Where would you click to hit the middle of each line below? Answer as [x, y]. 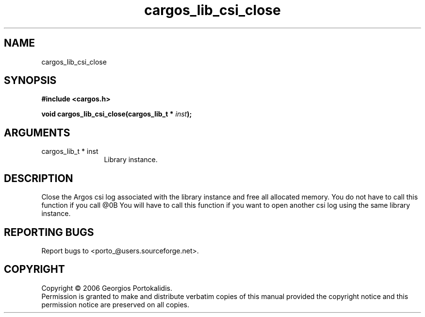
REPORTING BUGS [49, 232]
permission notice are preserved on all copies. [115, 304]
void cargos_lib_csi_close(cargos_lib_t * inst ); [117, 114]
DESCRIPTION [39, 178]
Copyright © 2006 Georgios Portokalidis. [107, 288]
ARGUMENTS [37, 133]
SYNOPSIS [30, 81]
